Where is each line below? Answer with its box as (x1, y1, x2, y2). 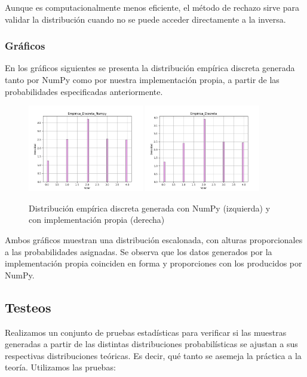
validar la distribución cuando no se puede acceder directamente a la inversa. (5, 13, 286, 25)
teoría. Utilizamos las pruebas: (5, 361, 116, 373)
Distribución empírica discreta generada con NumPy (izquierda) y (29, 201, 271, 214)
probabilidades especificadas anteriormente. (5, 85, 163, 97)
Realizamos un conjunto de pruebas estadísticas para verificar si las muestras (5, 326, 287, 338)
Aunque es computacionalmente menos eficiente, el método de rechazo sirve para (5, 1, 299, 13)
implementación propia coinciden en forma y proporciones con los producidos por (5, 257, 302, 269)
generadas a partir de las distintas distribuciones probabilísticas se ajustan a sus (5, 338, 298, 350)
